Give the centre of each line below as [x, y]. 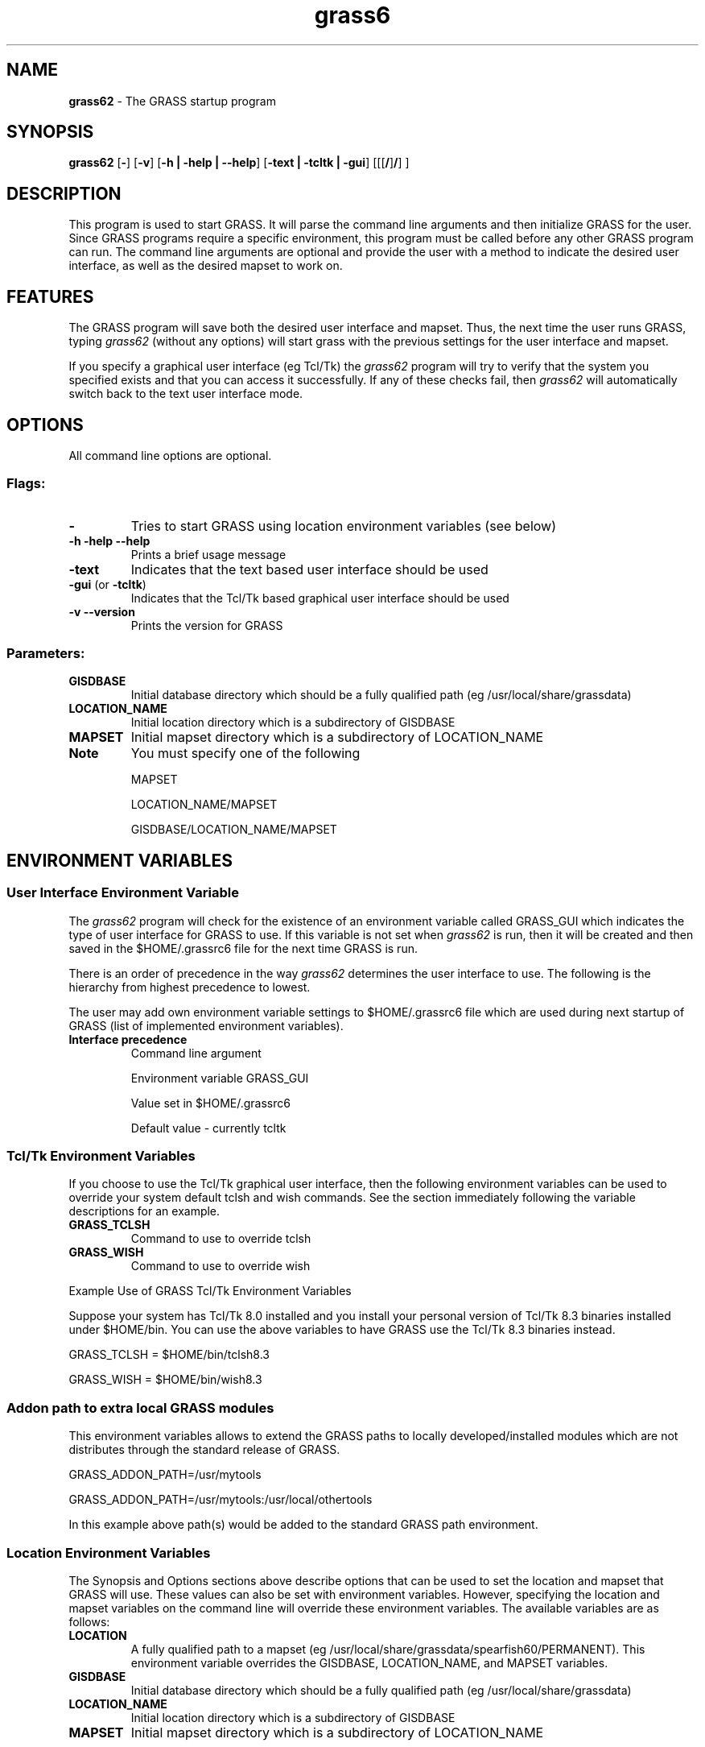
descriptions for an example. [144, 1211]
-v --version [102, 611]
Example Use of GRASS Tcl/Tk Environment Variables [210, 1291]
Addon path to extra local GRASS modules [140, 1408]
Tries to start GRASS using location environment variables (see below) [344, 526]
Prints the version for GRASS [207, 625]
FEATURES [50, 296]
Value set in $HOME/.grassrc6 [210, 1103]
